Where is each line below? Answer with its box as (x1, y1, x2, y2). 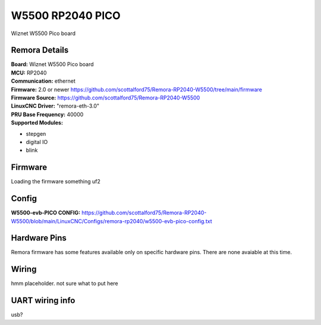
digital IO (26, 138, 48, 145)
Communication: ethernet (11, 77, 75, 85)
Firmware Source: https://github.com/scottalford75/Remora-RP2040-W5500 (11, 94, 200, 101)
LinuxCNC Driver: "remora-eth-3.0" (11, 102, 100, 110)
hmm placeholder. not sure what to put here (11, 280, 118, 287)
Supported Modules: (11, 119, 64, 126)
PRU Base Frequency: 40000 (11, 111, 84, 118)
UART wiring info (11, 295, 75, 306)
